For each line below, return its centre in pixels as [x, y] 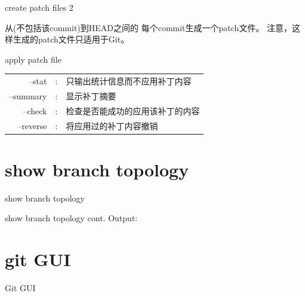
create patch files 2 [39, 7]
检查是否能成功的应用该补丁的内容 [133, 110]
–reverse [32, 125]
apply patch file [33, 59]
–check [35, 110]
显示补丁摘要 [91, 95]
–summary [28, 95]
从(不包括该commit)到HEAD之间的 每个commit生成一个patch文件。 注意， [149, 27]
